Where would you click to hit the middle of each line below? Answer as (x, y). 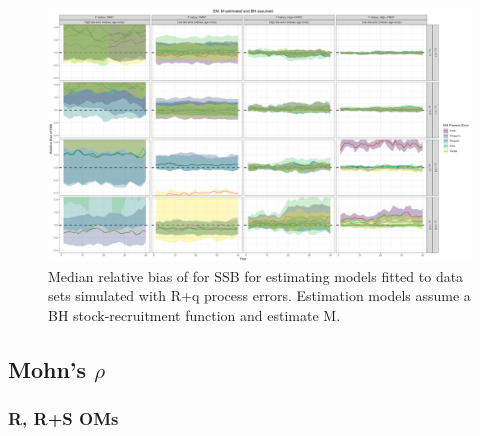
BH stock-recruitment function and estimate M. (194, 315)
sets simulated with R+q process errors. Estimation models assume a (259, 295)
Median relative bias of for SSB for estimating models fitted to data (256, 275)
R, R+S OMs (63, 418)
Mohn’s (47, 369)
